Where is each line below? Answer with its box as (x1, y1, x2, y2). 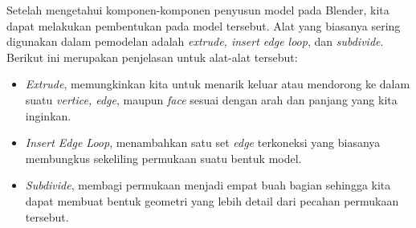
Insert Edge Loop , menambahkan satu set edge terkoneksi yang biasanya (25, 134, 381, 151)
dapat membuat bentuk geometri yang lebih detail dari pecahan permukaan (25, 192, 399, 209)
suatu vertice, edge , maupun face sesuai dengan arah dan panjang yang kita (25, 91, 398, 108)
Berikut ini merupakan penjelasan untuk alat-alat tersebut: (6, 48, 298, 65)
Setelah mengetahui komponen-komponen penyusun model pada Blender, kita (6, 2, 389, 18)
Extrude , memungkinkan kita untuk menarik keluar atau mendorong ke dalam (25, 75, 410, 92)
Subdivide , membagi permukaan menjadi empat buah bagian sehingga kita (25, 177, 391, 193)
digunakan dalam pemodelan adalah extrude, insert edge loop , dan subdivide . (6, 33, 384, 50)
